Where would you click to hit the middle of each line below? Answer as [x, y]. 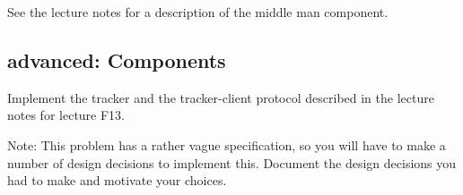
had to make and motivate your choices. [117, 180]
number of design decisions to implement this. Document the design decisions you [232, 162]
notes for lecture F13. [66, 115]
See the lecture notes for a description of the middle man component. [198, 12]
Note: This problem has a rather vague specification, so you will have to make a [227, 144]
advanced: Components [117, 59]
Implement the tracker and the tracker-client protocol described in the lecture [221, 97]
